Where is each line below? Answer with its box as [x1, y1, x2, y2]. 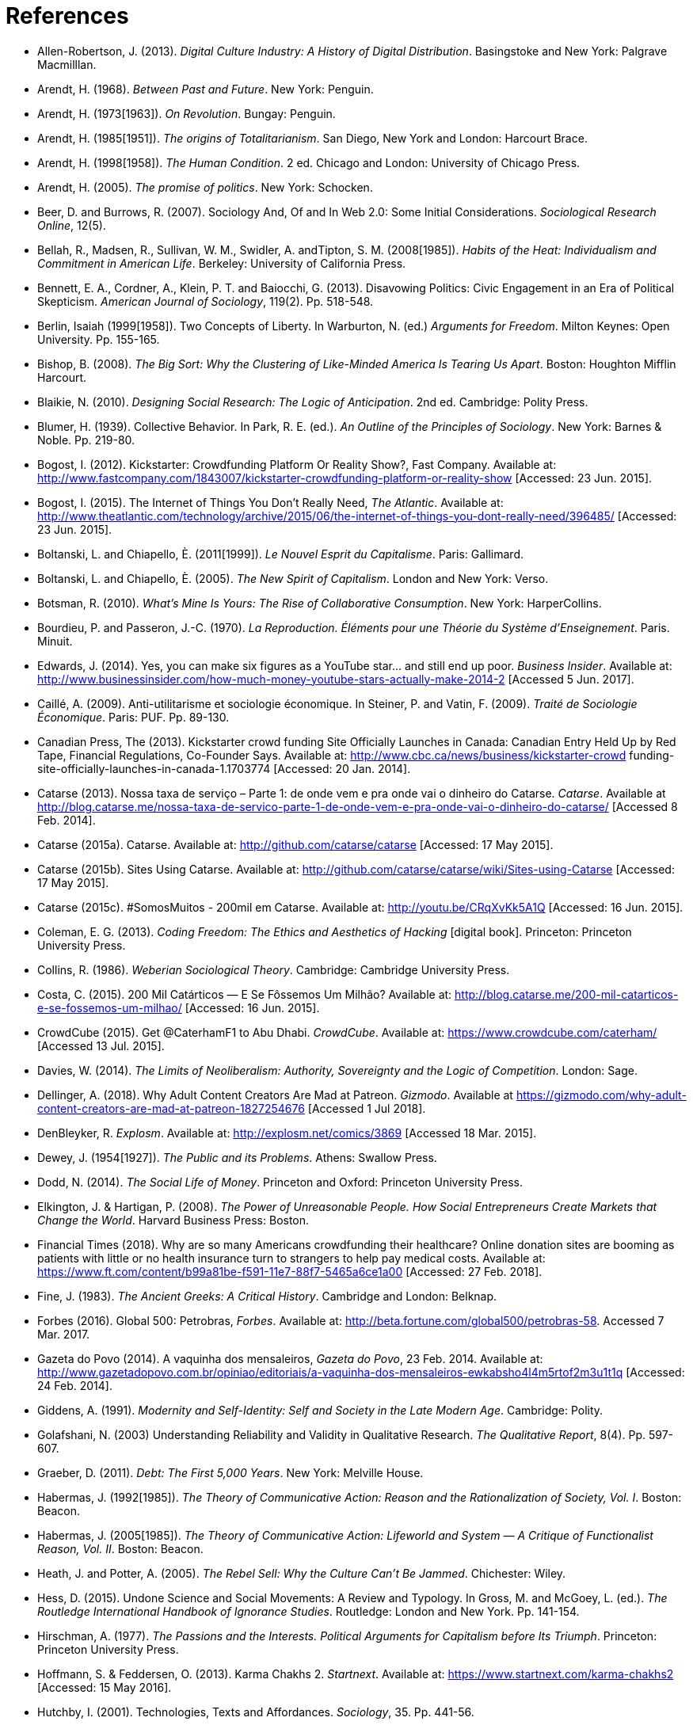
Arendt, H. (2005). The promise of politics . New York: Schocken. [37, 180, 373, 194]
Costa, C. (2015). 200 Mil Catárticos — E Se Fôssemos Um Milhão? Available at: [37, 987, 452, 1001]
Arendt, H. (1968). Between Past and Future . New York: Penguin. [37, 82, 374, 96]
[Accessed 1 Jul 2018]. [307, 1101, 426, 1115]
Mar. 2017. [37, 1327, 90, 1341]
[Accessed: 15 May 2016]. [37, 1680, 172, 1694]
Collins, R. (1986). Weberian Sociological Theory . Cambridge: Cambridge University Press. [37, 962, 510, 977]
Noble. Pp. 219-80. [37, 432, 135, 447]
